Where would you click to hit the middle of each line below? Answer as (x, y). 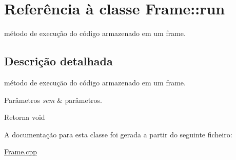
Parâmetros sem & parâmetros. (53, 100)
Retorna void (25, 117)
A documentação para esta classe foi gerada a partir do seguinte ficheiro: (118, 134)
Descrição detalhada (58, 61)
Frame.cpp (21, 152)
